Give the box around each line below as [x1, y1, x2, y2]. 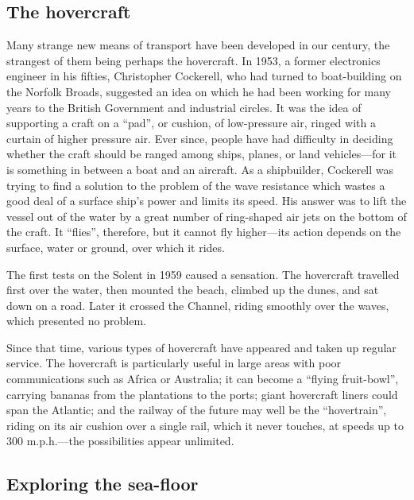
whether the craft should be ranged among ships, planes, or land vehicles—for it [6, 145, 397, 162]
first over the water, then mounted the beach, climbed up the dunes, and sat [6, 281, 379, 298]
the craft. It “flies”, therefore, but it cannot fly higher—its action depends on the [6, 223, 401, 240]
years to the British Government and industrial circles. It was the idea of [6, 99, 362, 115]
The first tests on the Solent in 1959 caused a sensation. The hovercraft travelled [6, 266, 400, 282]
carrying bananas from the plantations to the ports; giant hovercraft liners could [6, 386, 398, 402]
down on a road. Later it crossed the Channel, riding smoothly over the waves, [6, 297, 389, 313]
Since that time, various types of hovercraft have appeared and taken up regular [6, 339, 397, 355]
